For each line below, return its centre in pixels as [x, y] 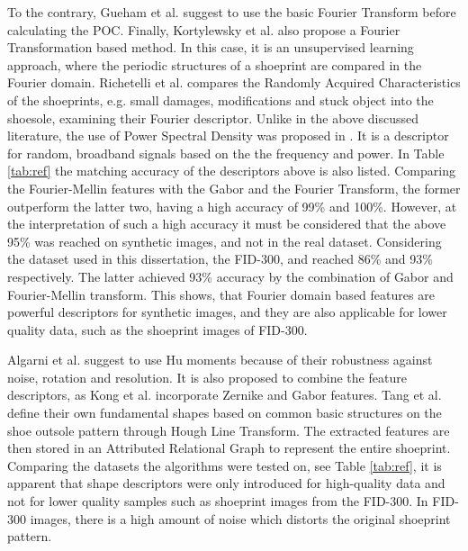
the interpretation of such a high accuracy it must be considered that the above [227, 224]
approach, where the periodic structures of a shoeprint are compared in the [215, 64]
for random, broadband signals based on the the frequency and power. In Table [226, 153]
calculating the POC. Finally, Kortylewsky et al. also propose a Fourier [204, 29]
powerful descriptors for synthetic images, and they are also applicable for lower [227, 312]
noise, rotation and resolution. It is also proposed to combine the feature [207, 377]
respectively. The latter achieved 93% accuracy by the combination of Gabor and [230, 276]
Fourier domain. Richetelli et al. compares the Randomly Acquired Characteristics [234, 82]
